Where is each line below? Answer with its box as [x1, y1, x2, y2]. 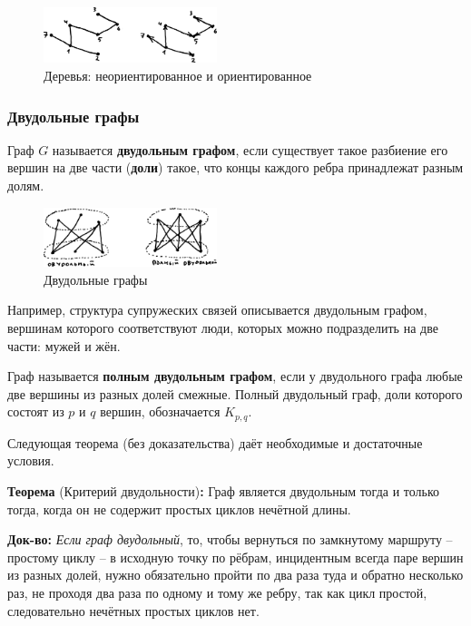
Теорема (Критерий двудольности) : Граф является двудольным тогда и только [7, 482, 440, 501]
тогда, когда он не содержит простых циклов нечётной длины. [7, 499, 351, 518]
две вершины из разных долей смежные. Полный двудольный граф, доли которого [7, 384, 463, 403]
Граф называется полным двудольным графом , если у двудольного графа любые [7, 367, 463, 386]
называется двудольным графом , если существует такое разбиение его [52, 140, 448, 159]
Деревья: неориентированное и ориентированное [44, 66, 312, 85]
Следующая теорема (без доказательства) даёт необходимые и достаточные [7, 433, 423, 452]
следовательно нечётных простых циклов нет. [7, 601, 260, 620]
